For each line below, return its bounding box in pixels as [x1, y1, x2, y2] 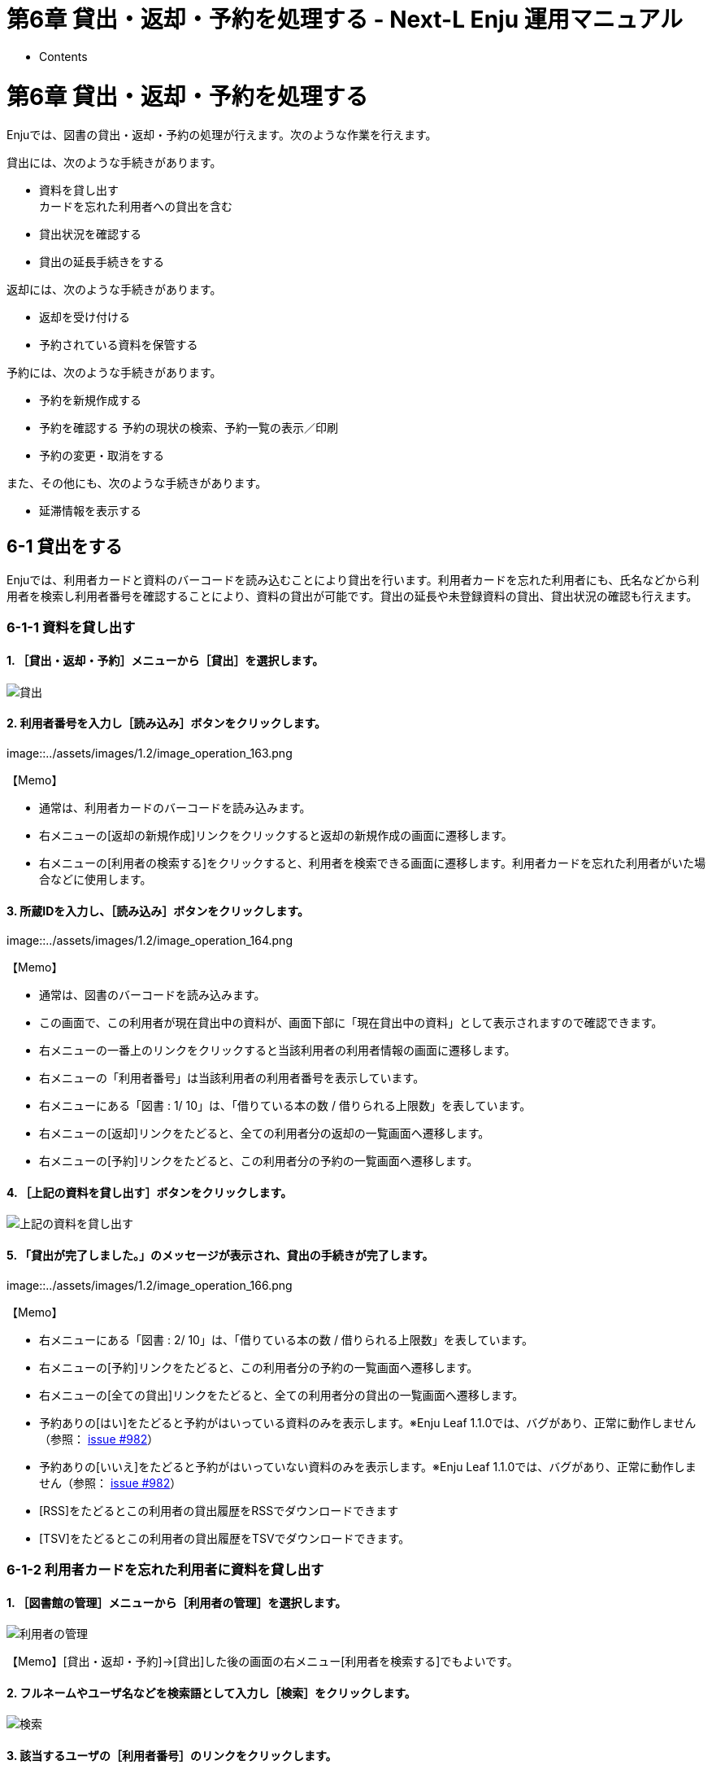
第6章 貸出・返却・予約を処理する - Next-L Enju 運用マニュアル [7, 6, 683, 33]
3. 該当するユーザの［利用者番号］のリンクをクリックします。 [7, 1748, 337, 1762]
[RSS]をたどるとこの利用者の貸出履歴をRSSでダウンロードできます [39, 1503, 399, 1518]
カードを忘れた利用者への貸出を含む [39, 199, 232, 214]
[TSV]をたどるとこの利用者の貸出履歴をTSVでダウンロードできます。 [39, 1531, 410, 1545]
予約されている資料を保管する [39, 338, 198, 352]
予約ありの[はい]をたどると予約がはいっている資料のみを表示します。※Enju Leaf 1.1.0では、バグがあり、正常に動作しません [39, 1415, 697, 1430]
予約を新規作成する [39, 393, 141, 408]
